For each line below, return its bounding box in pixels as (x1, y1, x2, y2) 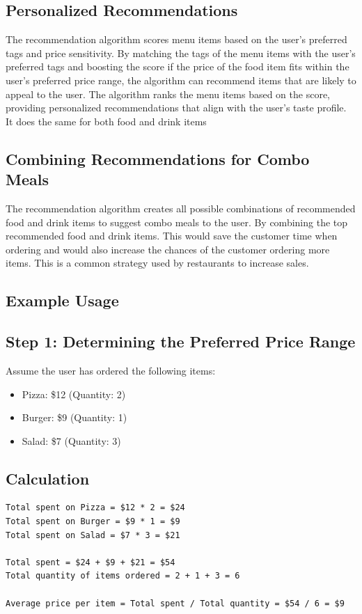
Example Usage (6, 290, 119, 311)
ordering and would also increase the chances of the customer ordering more (6, 242, 330, 256)
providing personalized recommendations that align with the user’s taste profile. (6, 100, 347, 115)
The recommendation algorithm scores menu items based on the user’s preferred (6, 32, 347, 47)
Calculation (6, 467, 90, 489)
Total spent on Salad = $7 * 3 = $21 (6, 530, 180, 540)
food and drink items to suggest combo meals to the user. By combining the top (6, 214, 348, 229)
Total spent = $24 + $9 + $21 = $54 (6, 557, 175, 567)
